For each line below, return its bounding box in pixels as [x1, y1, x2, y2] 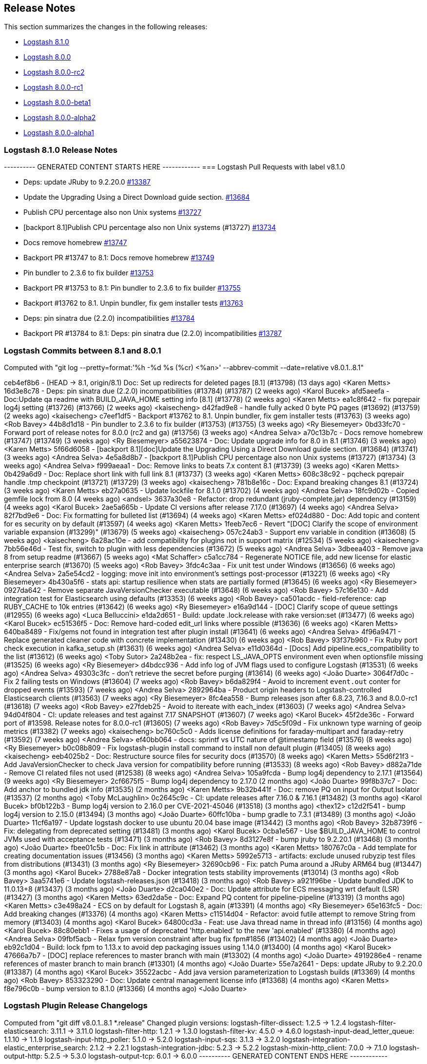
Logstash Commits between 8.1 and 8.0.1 [4, 345, 161, 355]
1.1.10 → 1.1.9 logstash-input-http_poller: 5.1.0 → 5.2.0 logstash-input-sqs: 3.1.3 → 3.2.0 [4, 1035, 281, 1043]
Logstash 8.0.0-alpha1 [23, 128, 94, 137]
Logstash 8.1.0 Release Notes [4, 145, 117, 155]
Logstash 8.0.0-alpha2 [23, 113, 96, 122]
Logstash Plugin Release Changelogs [4, 1001, 148, 1011]
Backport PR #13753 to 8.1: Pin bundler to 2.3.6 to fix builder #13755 [23, 284, 241, 292]
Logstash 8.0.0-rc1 [23, 83, 83, 92]
